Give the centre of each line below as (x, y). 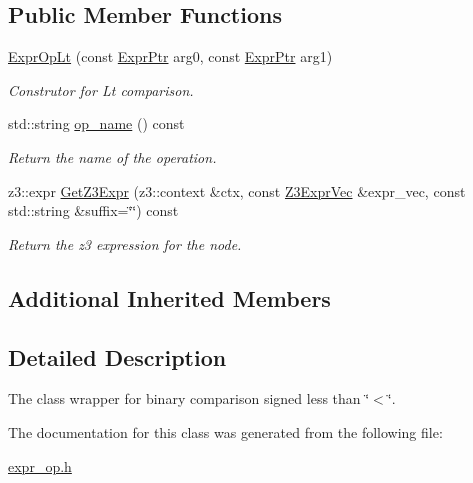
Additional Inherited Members (169, 297)
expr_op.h (40, 465)
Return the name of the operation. (112, 156)
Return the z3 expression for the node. (125, 243)
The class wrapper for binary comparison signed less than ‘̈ (189, 398)
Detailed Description (117, 356)
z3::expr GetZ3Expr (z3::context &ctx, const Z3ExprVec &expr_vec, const (237, 190)
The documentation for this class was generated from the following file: (225, 431)
